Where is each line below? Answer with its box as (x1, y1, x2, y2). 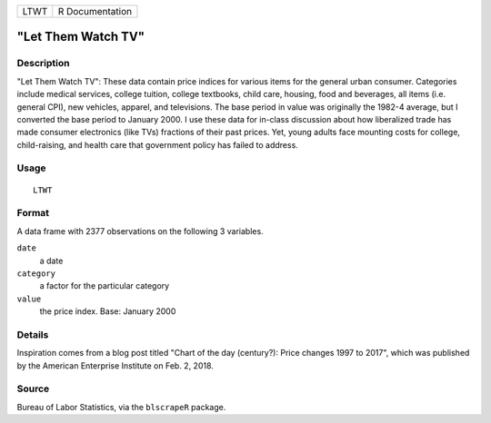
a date (39, 255, 64, 266)
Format (16, 207, 50, 220)
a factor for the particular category (39, 280, 170, 291)
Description (16, 57, 70, 70)
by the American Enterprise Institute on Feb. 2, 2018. (16, 359, 214, 371)
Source (16, 382, 50, 395)
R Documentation (57, 5, 132, 17)
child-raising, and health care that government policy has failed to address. (16, 139, 299, 150)
